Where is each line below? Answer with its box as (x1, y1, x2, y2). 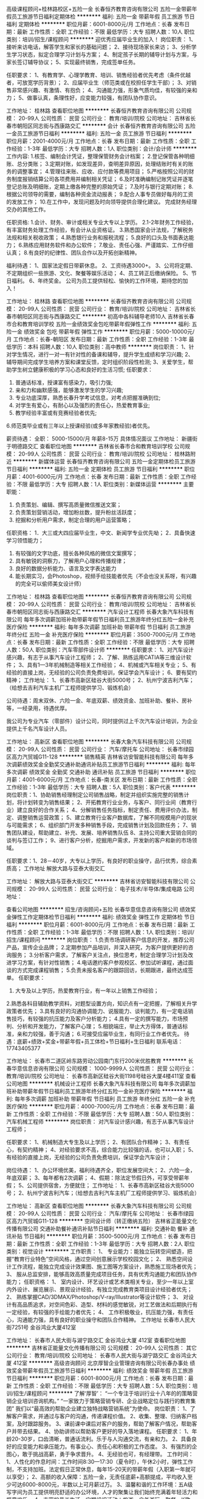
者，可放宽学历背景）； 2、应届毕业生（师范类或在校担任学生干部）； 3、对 (6, 79, 192, 86)
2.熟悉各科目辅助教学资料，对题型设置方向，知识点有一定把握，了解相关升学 (6, 1000, 197, 1007)
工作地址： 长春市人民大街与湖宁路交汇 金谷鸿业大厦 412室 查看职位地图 (6, 1337, 186, 1344)
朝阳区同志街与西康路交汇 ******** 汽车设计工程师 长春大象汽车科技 (16, 608, 189, 615)
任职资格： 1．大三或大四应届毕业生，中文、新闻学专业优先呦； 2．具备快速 (6, 529, 196, 536)
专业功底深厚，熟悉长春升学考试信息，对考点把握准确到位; (15, 394, 161, 401)
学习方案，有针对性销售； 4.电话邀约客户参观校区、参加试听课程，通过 (11, 959, 188, 966)
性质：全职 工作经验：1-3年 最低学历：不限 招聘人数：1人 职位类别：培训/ (11, 929, 195, 935)
